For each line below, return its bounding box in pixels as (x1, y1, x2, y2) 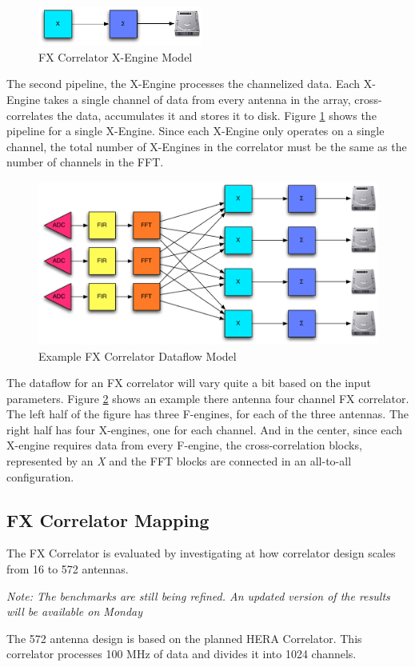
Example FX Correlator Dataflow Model (38, 347, 237, 364)
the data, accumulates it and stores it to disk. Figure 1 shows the (57, 106, 377, 123)
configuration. (6, 468, 74, 485)
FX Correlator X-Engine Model (38, 48, 193, 65)
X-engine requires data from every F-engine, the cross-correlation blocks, (6, 437, 362, 453)
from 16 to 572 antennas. (6, 561, 129, 577)
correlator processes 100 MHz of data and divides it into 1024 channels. (6, 645, 357, 662)
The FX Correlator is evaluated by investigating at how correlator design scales (6, 545, 396, 561)
